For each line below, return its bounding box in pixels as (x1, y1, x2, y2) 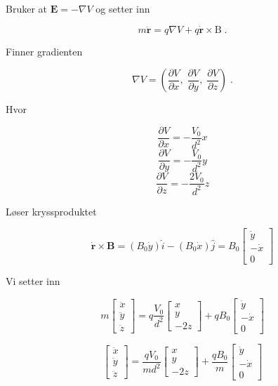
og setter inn (95, 1, 150, 15)
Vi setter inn (6, 274, 60, 288)
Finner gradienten (6, 44, 83, 58)
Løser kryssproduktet (6, 204, 97, 218)
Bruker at (6, 1, 47, 15)
